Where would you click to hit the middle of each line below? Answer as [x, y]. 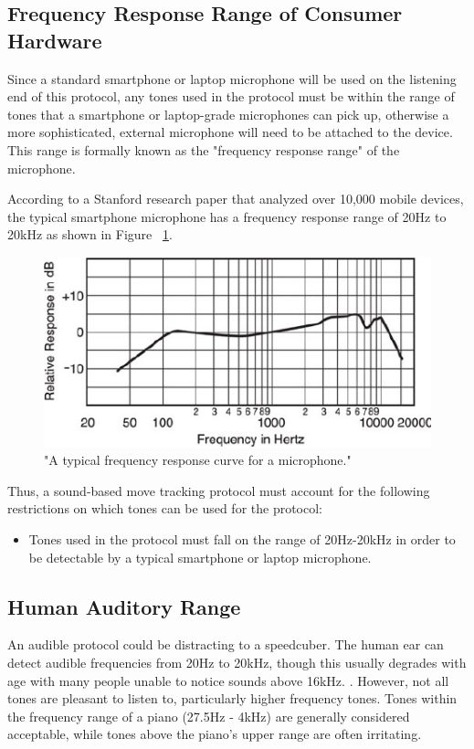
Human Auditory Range [124, 606]
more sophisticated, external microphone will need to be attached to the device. [230, 132]
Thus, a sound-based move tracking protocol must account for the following [219, 490]
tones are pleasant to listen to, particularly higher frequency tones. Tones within [232, 698]
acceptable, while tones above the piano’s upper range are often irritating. [215, 734]
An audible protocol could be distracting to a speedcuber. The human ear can [226, 644]
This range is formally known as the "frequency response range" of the [204, 149]
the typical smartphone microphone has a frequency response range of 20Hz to [227, 216]
